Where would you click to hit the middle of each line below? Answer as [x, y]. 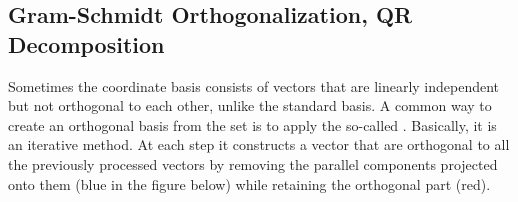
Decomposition [86, 43]
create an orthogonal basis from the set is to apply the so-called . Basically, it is [252, 124]
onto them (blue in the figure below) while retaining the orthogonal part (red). [249, 183]
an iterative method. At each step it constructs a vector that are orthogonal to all [259, 144]
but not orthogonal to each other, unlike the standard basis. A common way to [250, 105]
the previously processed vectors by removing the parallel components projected [253, 163]
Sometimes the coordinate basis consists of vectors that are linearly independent [254, 85]
